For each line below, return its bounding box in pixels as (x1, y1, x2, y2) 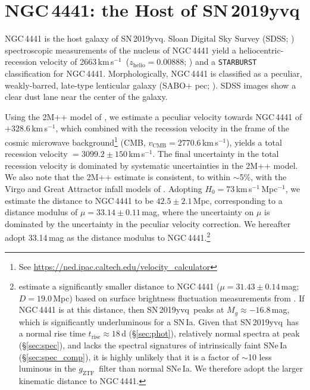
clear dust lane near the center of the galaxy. (5, 90, 168, 103)
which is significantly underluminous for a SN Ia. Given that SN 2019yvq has (18, 315, 299, 328)
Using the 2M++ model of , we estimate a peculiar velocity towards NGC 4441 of (5, 110, 302, 122)
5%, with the (239, 171, 287, 183)
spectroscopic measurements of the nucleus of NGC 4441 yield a (5, 43, 237, 56)
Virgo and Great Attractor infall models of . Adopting (5, 182, 202, 194)
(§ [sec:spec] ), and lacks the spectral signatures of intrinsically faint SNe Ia (18, 339, 287, 351)
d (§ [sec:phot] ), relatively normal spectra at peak (121, 327, 300, 339)
